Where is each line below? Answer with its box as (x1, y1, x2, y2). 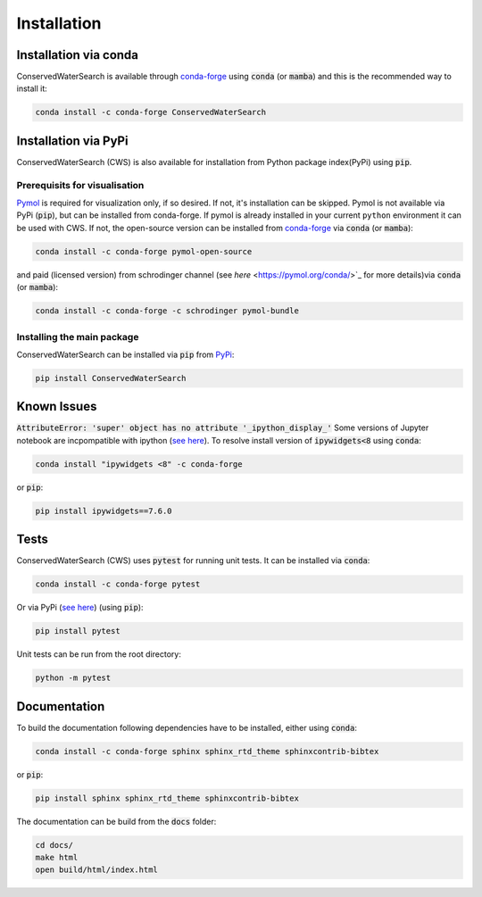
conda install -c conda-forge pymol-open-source (35, 246, 253, 256)
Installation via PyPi (16, 133, 129, 148)
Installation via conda (16, 47, 138, 62)
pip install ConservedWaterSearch (35, 373, 187, 383)
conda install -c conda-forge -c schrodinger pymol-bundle (35, 306, 299, 316)
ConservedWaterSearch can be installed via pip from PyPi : (16, 349, 235, 360)
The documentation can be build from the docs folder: (16, 816, 217, 826)
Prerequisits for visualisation (16, 179, 145, 191)
